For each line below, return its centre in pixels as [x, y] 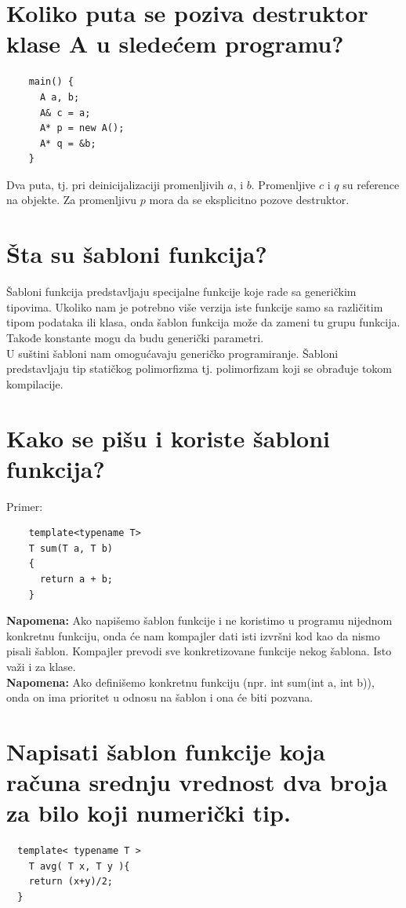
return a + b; [76, 580]
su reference [371, 184]
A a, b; [60, 97]
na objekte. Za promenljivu [72, 200]
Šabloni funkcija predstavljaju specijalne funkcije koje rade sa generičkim [181, 292]
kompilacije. [35, 383]
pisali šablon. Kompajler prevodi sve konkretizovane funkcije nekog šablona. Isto [199, 651]
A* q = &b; [68, 143]
